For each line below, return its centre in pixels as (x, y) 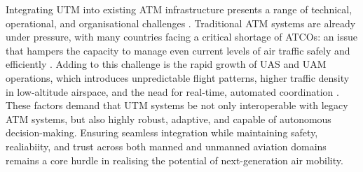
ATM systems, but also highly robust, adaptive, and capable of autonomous (169, 119)
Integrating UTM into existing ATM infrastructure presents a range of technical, (179, 9)
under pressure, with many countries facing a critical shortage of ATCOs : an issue (182, 37)
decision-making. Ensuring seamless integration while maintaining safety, (162, 132)
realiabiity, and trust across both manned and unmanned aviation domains (166, 146)
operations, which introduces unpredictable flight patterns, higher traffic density (178, 77)
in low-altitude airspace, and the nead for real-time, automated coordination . (172, 91)
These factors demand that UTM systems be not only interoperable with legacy (177, 105)
